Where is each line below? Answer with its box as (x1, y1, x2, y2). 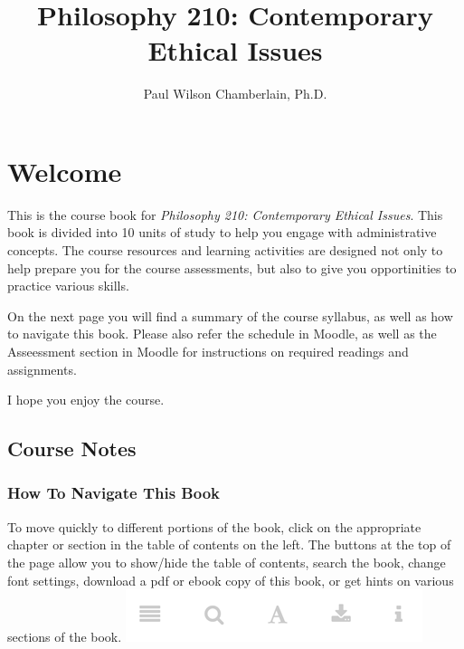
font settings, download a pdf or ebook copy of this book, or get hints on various (7, 570, 454, 589)
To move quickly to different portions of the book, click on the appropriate (7, 517, 421, 536)
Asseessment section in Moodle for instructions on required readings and (7, 342, 409, 360)
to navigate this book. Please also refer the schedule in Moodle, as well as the (7, 324, 437, 343)
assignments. (7, 359, 77, 378)
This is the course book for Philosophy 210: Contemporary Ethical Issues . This (7, 205, 443, 224)
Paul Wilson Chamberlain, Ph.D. (143, 84, 327, 103)
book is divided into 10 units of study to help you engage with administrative (7, 223, 437, 242)
